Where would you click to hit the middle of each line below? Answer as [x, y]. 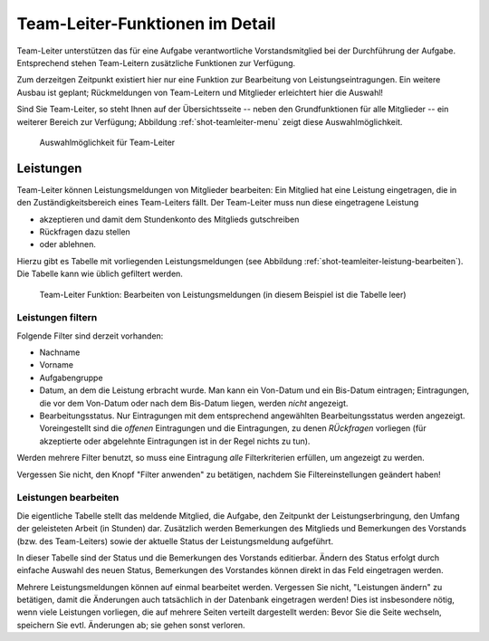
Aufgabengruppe [71, 378]
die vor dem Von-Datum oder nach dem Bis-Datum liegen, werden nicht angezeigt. [194, 403]
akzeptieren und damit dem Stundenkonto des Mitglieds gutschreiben [169, 219]
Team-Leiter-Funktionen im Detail [146, 24]
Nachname [60, 352]
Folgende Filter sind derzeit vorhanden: [90, 336]
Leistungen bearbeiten [68, 498]
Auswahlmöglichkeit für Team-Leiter [107, 142]
